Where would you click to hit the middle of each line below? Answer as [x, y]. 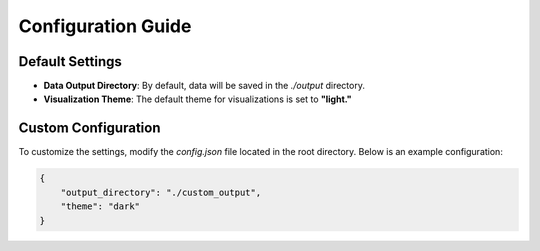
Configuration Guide [105, 26]
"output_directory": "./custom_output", [161, 192]
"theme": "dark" [100, 206]
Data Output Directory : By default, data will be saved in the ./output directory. [204, 86]
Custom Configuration [89, 128]
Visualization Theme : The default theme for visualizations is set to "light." [197, 99]
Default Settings [70, 61]
